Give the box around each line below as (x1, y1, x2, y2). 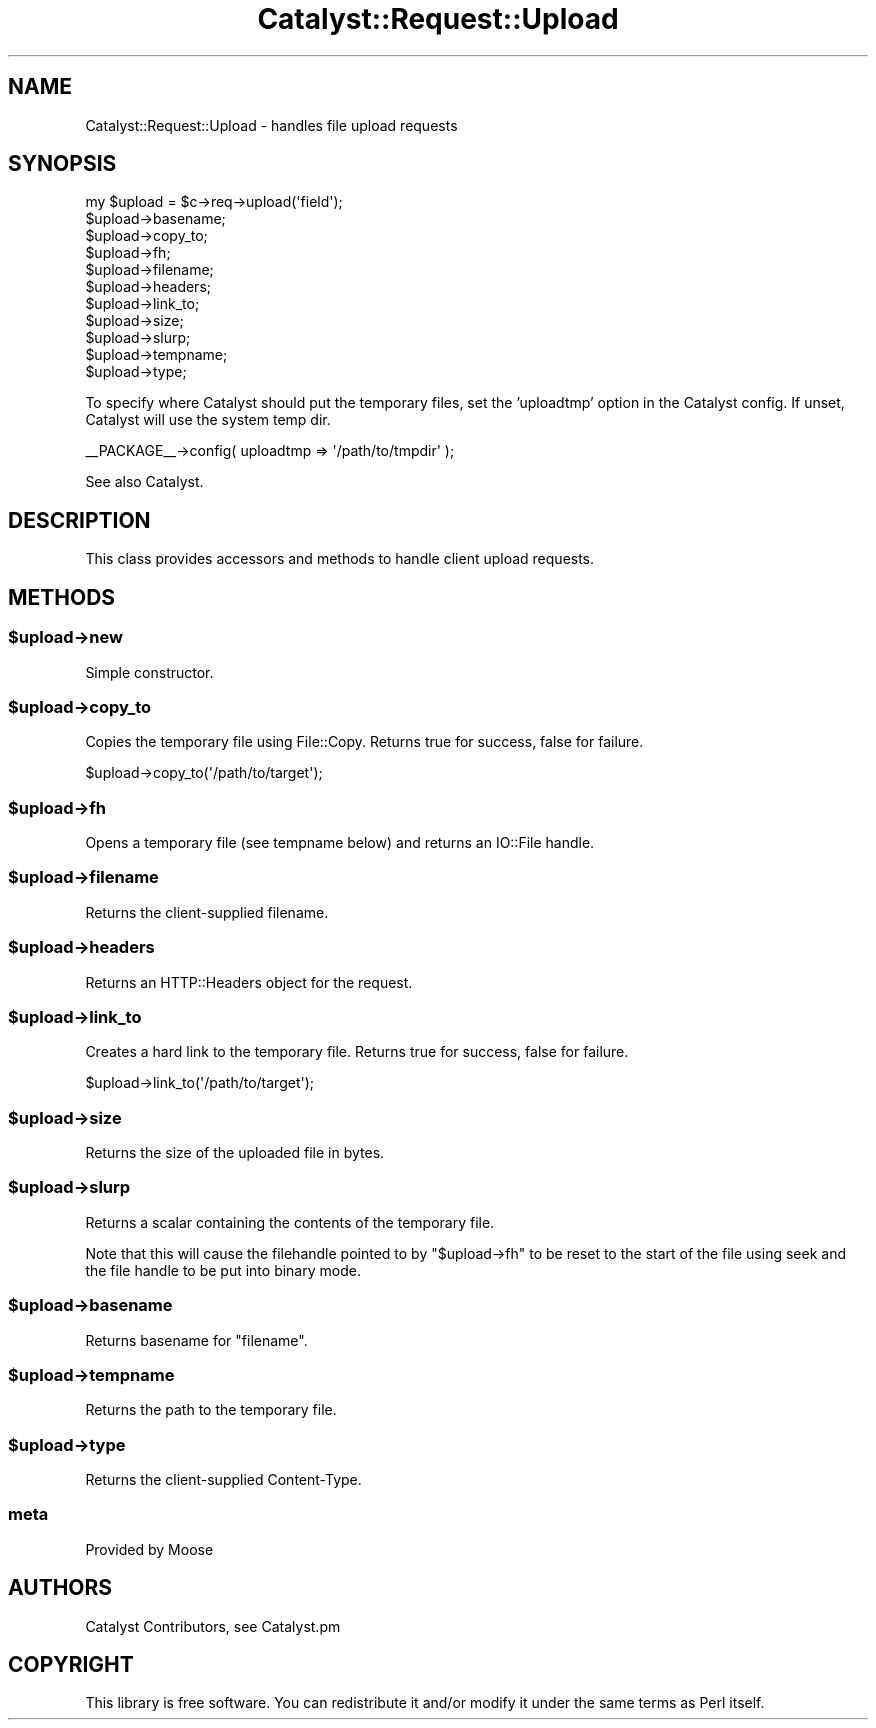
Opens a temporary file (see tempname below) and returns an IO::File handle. (85, 834, 595, 851)
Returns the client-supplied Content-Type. (85, 1471, 362, 1488)
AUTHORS (8, 1575, 113, 1601)
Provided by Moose (85, 1540, 214, 1558)
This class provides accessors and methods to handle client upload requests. (85, 550, 595, 568)
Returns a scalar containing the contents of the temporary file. (85, 1213, 495, 1231)
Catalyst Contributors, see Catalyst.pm (85, 1617, 341, 1635)
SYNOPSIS (8, 151, 117, 177)
